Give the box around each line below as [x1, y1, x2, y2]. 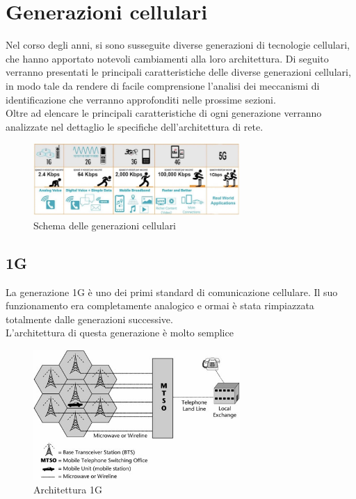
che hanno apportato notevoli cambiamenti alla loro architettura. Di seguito [6, 51, 329, 65]
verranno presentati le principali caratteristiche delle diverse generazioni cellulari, [6, 65, 351, 79]
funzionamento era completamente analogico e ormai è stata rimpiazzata [6, 298, 314, 313]
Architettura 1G [33, 482, 102, 497]
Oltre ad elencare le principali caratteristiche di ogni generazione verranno [6, 106, 322, 120]
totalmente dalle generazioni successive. [6, 311, 173, 326]
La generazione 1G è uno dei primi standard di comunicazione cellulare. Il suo [6, 284, 338, 299]
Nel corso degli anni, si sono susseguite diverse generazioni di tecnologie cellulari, [6, 38, 350, 52]
